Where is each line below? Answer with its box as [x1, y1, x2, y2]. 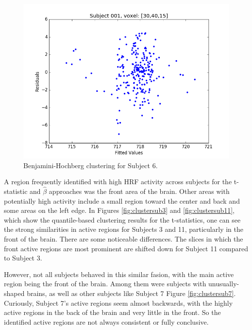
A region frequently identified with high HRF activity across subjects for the [4, 176, 232, 187]
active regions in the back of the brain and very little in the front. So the [4, 307, 221, 317]
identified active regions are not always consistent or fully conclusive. [4, 316, 209, 327]
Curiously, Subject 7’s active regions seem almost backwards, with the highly [4, 297, 233, 308]
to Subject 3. [4, 253, 42, 263]
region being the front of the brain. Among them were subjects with [4, 278, 206, 289]
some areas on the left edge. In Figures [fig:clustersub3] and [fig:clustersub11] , [4, 205, 235, 215]
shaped [4, 288, 25, 298]
